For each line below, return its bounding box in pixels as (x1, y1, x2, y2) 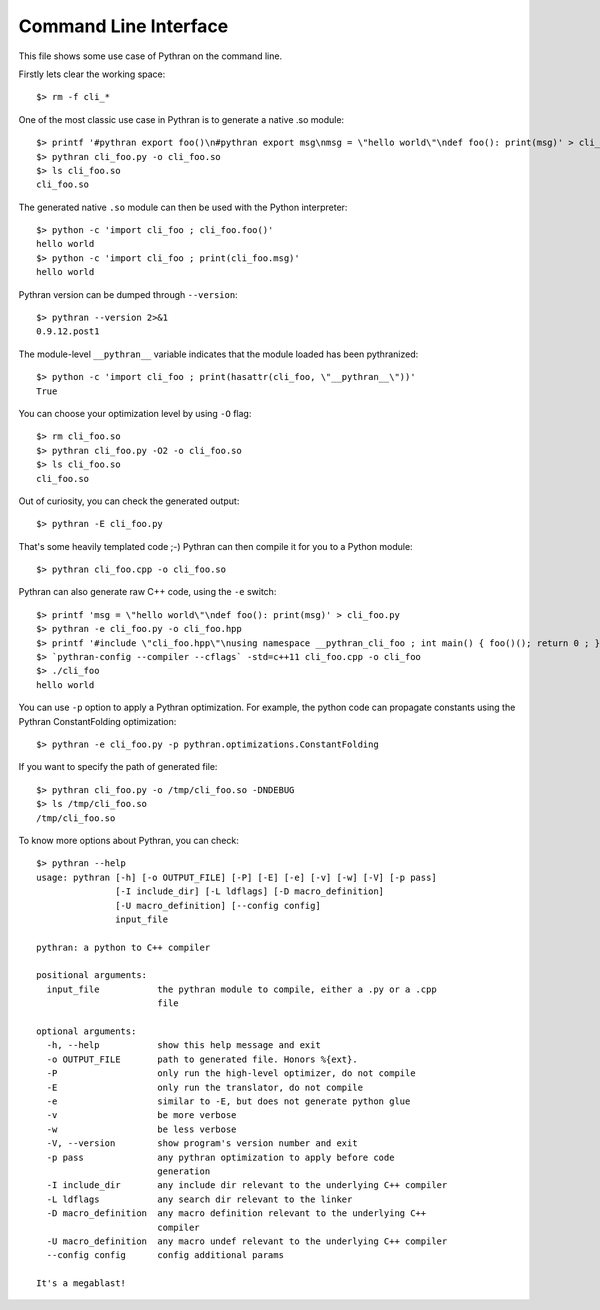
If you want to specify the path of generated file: (18, 761, 218, 773)
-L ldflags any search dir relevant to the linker (46, 1193, 353, 1205)
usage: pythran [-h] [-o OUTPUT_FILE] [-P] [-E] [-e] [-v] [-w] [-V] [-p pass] (36, 871, 437, 883)
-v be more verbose (46, 1110, 237, 1121)
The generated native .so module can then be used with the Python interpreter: (18, 201, 348, 213)
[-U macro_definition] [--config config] (115, 900, 322, 911)
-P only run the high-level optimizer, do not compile (46, 1068, 416, 1079)
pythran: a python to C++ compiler (36, 941, 211, 953)
